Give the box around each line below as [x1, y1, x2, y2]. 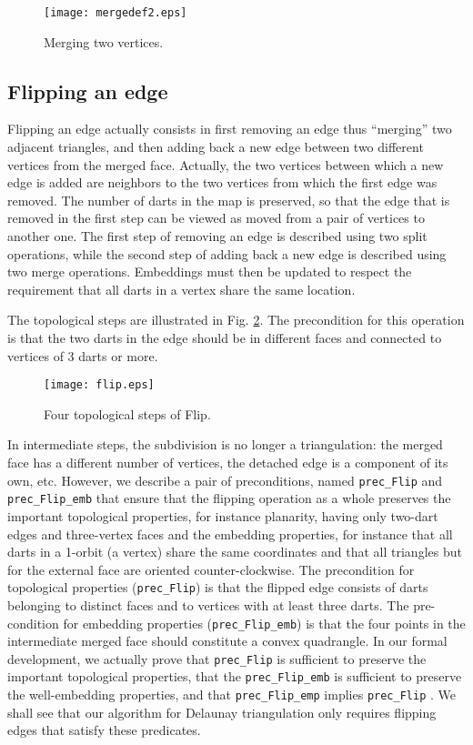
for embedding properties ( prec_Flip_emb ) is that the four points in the [63, 613, 466, 632]
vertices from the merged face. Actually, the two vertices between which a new [7, 155, 444, 174]
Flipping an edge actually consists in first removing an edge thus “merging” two [7, 119, 452, 138]
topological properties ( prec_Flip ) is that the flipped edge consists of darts [7, 578, 428, 597]
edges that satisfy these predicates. [7, 720, 201, 740]
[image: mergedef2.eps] [44, 6, 187, 19]
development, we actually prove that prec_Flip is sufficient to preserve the [7, 649, 427, 668]
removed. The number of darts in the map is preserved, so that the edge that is [7, 190, 450, 209]
